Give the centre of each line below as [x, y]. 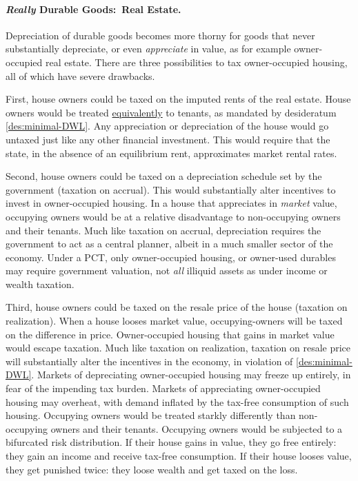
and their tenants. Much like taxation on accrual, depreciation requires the [163, 230]
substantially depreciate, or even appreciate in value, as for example [148, 49]
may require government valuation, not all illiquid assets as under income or [167, 270]
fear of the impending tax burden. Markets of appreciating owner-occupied [163, 388]
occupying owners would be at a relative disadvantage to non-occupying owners [173, 216]
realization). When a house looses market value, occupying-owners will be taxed [174, 321]
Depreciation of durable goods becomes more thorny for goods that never [160, 35]
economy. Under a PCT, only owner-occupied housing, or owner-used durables [171, 257]
